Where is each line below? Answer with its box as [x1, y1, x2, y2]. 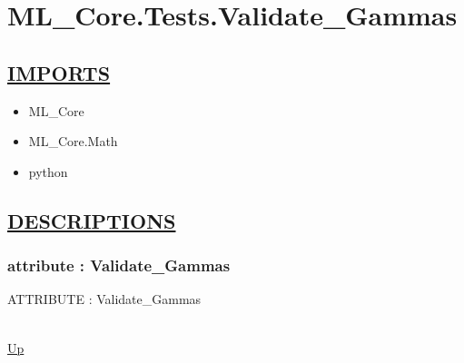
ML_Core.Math [28, 132, 118, 151]
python [28, 162, 68, 181]
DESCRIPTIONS [7, 206, 176, 234]
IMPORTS [7, 58, 111, 86]
